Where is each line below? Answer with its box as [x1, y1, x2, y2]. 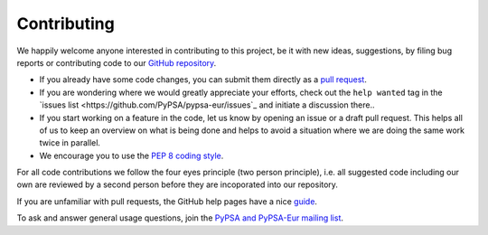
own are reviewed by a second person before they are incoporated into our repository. [16, 179, 339, 190]
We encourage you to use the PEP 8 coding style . [39, 150, 224, 161]
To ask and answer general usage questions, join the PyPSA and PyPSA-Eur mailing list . [16, 212, 343, 223]
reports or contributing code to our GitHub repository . [16, 57, 217, 68]
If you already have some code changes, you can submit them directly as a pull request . [39, 74, 368, 85]
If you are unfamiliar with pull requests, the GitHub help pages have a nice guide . [16, 195, 318, 207]
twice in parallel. [39, 137, 101, 148]
